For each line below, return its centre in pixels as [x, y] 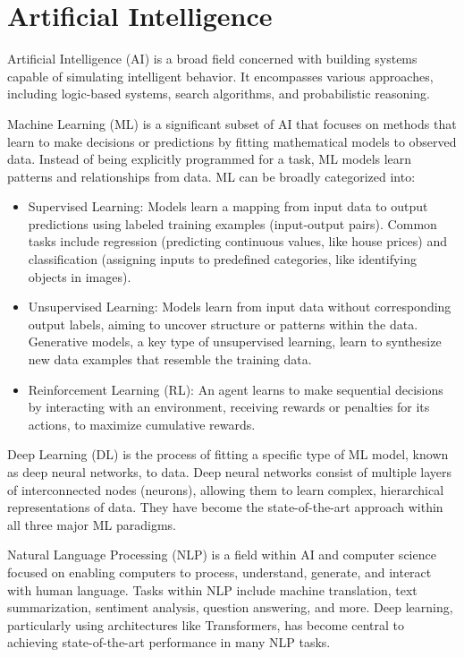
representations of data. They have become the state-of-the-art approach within [225, 507]
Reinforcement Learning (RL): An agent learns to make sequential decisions [236, 389]
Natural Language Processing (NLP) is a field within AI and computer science [222, 555]
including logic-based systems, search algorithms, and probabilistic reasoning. [219, 94]
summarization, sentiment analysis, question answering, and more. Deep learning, [230, 607]
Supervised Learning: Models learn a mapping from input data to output [228, 206]
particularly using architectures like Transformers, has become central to [206, 624]
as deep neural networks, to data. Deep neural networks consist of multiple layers [230, 472]
